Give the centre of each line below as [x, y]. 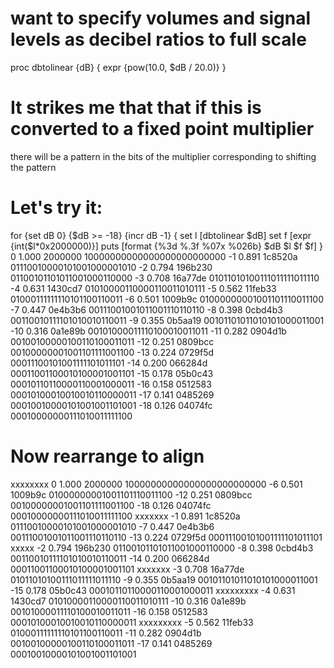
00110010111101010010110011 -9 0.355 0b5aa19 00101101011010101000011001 [167, 320]
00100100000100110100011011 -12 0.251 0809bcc [112, 341]
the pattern [33, 167]
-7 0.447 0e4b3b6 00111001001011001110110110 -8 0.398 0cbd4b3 [146, 309]
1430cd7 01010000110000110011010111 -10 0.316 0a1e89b [128, 601]
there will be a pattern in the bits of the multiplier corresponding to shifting [163, 156]
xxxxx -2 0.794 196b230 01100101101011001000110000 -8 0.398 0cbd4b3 [162, 548]
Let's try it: [56, 208]
